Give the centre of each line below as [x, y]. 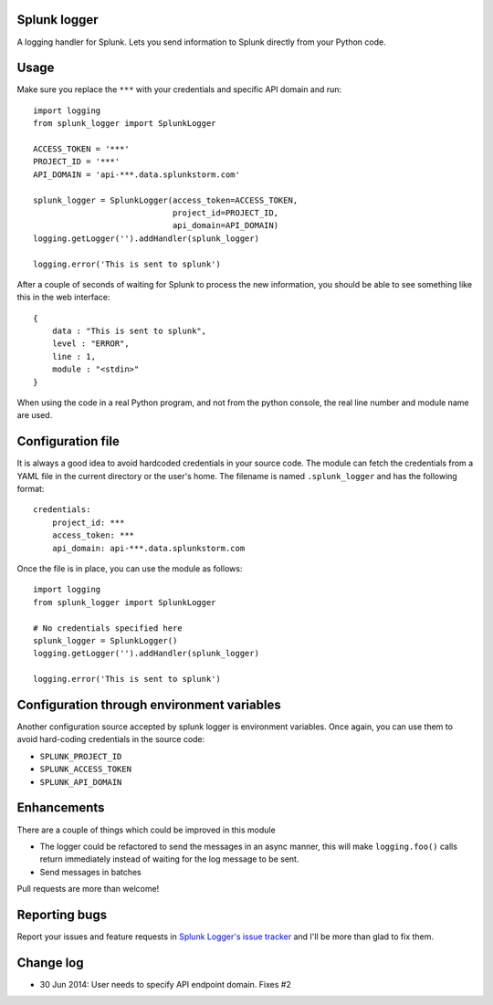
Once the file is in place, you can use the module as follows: [130, 569]
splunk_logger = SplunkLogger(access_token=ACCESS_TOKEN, [166, 200]
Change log [50, 963]
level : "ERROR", [90, 344]
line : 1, [73, 356]
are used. [35, 415]
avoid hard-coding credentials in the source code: [111, 739]
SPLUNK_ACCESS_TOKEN [86, 769]
